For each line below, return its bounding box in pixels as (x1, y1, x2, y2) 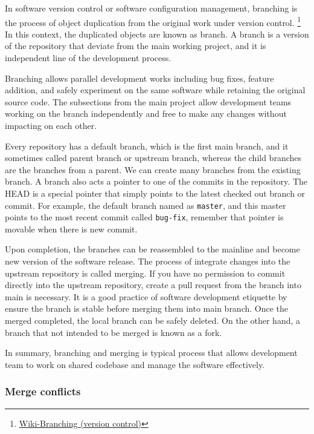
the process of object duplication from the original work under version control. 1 (5, 14, 301, 28)
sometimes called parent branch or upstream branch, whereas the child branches (5, 151, 302, 164)
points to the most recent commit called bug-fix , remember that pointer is (5, 211, 284, 223)
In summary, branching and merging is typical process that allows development (5, 346, 298, 359)
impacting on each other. (5, 119, 97, 131)
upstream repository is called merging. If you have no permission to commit (5, 266, 286, 279)
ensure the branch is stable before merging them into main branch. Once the (5, 302, 289, 315)
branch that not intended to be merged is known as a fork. (5, 326, 222, 338)
